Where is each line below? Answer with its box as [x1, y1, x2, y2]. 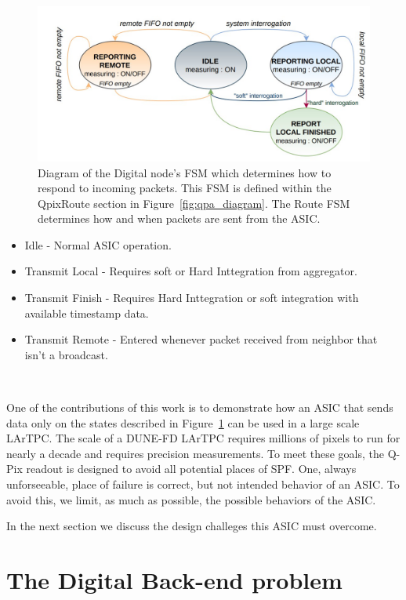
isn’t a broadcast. [24, 346, 108, 362]
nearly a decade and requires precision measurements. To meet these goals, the [6, 445, 385, 461]
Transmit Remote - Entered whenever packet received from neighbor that [24, 331, 378, 347]
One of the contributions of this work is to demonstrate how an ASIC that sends [6, 399, 393, 416]
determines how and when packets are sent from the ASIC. [38, 210, 321, 227]
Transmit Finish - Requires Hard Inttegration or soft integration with [24, 289, 359, 306]
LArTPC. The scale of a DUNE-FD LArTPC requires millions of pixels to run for [6, 430, 401, 446]
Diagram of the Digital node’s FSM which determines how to [38, 164, 332, 180]
